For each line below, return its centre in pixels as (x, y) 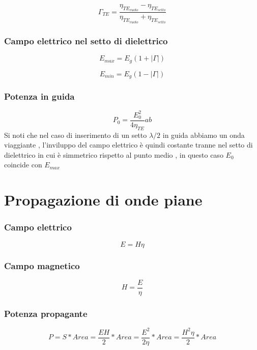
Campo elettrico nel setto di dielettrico (86, 40)
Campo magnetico (42, 265)
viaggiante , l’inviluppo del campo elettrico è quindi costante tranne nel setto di (128, 145)
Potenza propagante (46, 313)
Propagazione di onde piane (103, 200)
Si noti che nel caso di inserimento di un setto (76, 135)
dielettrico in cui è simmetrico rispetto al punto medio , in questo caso (114, 154)
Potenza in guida (39, 96)
